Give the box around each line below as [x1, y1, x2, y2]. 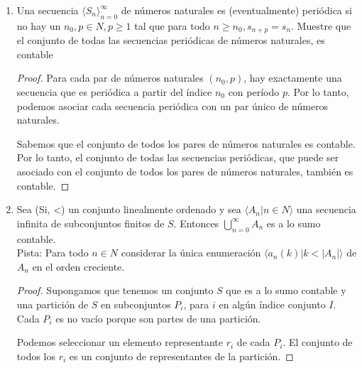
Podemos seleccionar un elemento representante [16, 335, 224, 350]
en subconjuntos [101, 296, 171, 311]
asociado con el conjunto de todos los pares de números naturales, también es [16, 164, 353, 178]
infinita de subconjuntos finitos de [16, 215, 165, 230]
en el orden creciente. [32, 259, 125, 274]
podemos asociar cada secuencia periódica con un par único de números [16, 98, 329, 113]
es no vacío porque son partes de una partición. [55, 310, 261, 325]
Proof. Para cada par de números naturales [16, 70, 204, 85]
